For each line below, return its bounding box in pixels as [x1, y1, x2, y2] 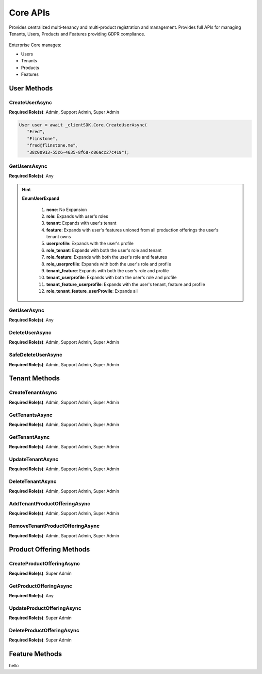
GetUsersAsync [9, 163, 48, 170]
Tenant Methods [9, 374, 60, 383]
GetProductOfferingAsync [9, 583, 72, 589]
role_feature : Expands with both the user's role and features [46, 254, 167, 260]
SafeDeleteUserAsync [9, 352, 63, 358]
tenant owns [46, 234, 71, 240]
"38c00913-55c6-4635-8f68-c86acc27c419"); [27, 149, 130, 155]
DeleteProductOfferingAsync [9, 627, 80, 634]
